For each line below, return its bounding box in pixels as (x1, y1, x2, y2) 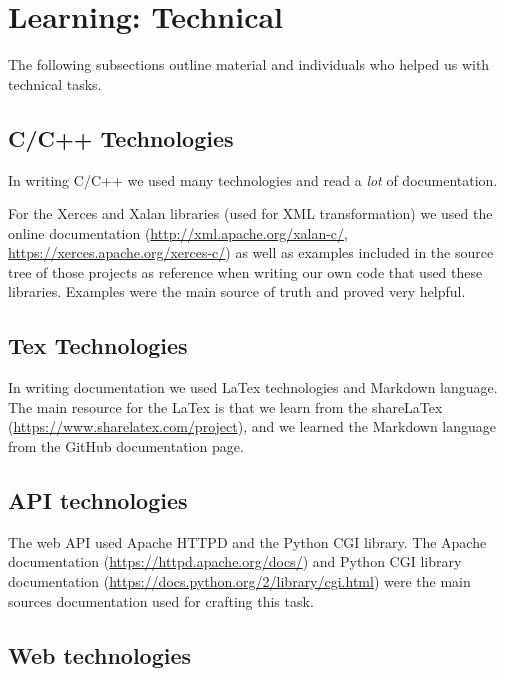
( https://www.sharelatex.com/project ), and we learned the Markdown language (8, 416, 497, 437)
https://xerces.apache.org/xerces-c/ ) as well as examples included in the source (8, 242, 494, 263)
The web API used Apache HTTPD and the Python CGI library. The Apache (8, 531, 487, 552)
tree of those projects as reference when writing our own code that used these (8, 261, 483, 282)
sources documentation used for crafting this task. (8, 590, 314, 611)
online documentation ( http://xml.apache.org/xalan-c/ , (8, 222, 348, 243)
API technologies (8, 485, 188, 516)
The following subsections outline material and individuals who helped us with (8, 54, 490, 75)
